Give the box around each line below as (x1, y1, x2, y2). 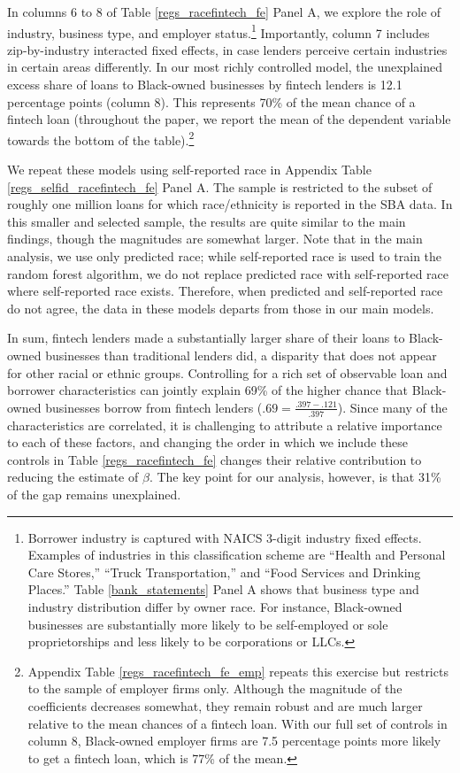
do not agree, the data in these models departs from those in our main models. (7, 298, 434, 317)
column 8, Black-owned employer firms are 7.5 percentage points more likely (27, 731, 441, 750)
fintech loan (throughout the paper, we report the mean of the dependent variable (7, 110, 451, 128)
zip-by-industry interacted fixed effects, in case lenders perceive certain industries (7, 40, 448, 58)
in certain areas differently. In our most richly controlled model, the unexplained (7, 58, 442, 76)
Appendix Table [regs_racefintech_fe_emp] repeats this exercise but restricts (27, 661, 448, 680)
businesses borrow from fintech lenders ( (45, 398, 263, 416)
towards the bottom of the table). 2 (7, 128, 195, 149)
